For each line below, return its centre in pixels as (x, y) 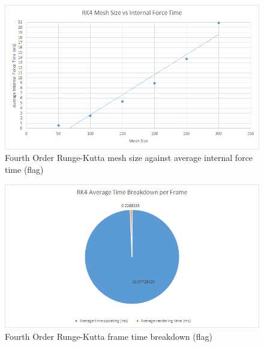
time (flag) (24, 170)
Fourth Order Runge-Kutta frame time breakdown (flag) (109, 336)
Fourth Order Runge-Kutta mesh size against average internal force (129, 158)
